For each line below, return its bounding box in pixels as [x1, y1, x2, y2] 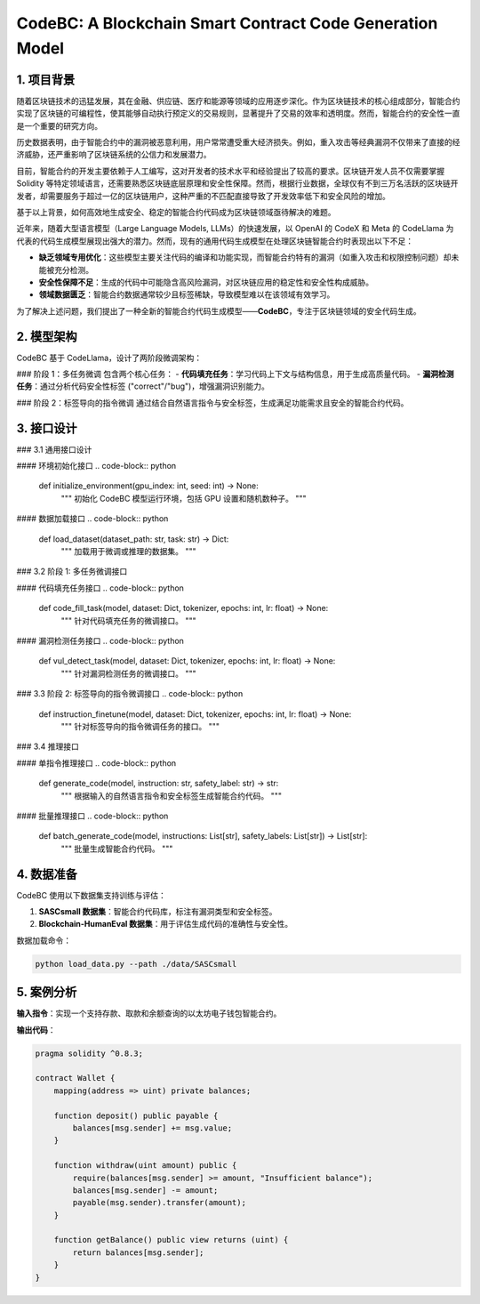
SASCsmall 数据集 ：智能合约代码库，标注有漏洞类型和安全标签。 [38, 906, 277, 916]
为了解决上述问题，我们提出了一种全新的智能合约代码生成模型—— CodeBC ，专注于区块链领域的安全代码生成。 [16, 305, 421, 316]
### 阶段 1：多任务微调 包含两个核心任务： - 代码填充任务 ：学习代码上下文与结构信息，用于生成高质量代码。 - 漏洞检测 [16, 369, 454, 380]
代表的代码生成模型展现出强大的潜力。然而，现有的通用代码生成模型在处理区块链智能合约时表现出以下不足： [16, 236, 413, 246]
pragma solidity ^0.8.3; [35, 1048, 144, 1058]
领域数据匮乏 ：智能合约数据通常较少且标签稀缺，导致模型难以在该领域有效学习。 [38, 289, 335, 300]
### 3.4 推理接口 [16, 741, 79, 752]
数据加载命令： [16, 935, 71, 946]
